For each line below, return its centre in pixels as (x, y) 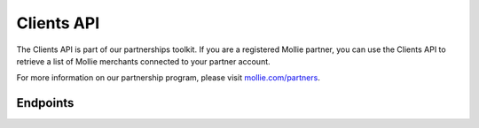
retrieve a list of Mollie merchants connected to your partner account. (143, 61)
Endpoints (45, 103)
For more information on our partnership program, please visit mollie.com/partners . (169, 78)
